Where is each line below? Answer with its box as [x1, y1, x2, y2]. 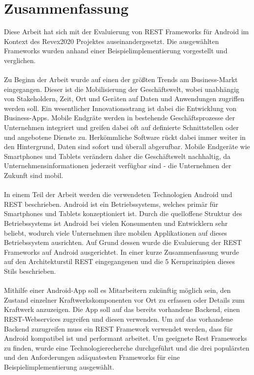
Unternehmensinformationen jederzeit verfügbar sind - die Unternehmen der [4, 160, 232, 171]
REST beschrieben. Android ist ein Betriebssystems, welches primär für [4, 199, 218, 209]
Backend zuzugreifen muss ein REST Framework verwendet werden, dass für [4, 323, 233, 333]
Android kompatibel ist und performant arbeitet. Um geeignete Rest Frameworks [4, 333, 247, 343]
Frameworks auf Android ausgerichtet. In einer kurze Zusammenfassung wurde [4, 246, 239, 257]
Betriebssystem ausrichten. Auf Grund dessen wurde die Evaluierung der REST [4, 237, 242, 247]
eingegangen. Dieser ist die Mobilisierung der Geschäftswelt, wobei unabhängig [4, 84, 239, 94]
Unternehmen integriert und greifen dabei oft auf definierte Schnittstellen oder [4, 122, 239, 132]
